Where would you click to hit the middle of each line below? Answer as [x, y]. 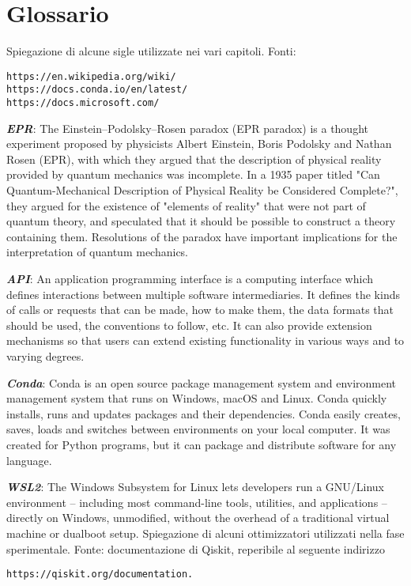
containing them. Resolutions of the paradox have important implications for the [202, 236]
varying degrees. [45, 356]
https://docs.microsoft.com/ [83, 103]
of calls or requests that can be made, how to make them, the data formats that [200, 310]
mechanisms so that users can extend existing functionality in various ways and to [205, 340]
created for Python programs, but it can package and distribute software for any [202, 444]
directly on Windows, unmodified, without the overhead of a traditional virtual [198, 518]
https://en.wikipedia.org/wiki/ [91, 76]
